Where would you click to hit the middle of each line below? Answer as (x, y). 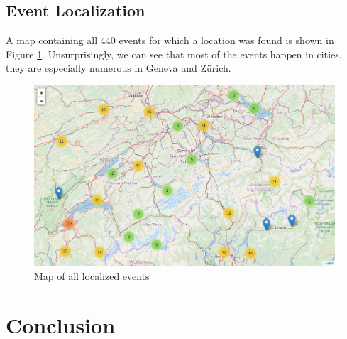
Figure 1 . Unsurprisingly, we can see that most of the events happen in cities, (174, 54)
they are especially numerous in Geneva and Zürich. (119, 68)
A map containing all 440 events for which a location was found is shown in (170, 40)
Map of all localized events (92, 275)
